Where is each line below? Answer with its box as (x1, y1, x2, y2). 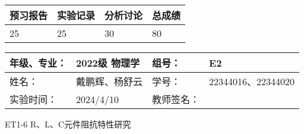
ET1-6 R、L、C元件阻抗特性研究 (5, 118, 131, 130)
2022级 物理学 (76, 56, 140, 70)
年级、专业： (9, 56, 67, 70)
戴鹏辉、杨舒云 (76, 74, 143, 88)
